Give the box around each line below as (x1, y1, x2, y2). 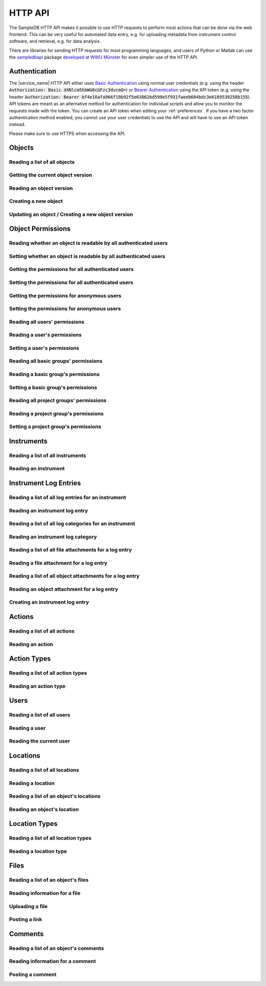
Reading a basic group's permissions (9, 371, 100, 377)
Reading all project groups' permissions (9, 397, 107, 404)
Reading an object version (9, 185, 73, 192)
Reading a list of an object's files (9, 877, 89, 884)
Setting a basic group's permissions (9, 384, 98, 391)
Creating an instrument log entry (9, 599, 89, 606)
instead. (9, 121, 26, 128)
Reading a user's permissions (9, 332, 82, 339)
